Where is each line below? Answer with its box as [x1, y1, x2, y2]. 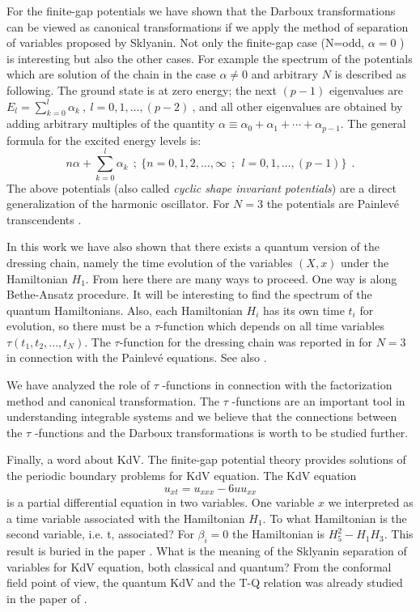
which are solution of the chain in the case [6, 66, 216, 83]
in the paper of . [6, 589, 87, 606]
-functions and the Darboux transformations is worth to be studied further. [34, 423, 409, 440]
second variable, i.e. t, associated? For [6, 525, 194, 542]
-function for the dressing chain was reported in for [119, 333, 373, 350]
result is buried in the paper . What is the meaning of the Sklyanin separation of [6, 542, 407, 559]
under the [341, 253, 389, 270]
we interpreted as [328, 494, 414, 511]
